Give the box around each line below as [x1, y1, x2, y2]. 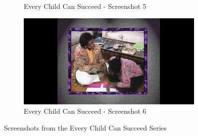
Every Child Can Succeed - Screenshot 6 [24, 106, 147, 116]
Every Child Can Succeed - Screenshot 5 [24, 1, 147, 11]
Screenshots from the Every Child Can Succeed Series [4, 122, 167, 133]
